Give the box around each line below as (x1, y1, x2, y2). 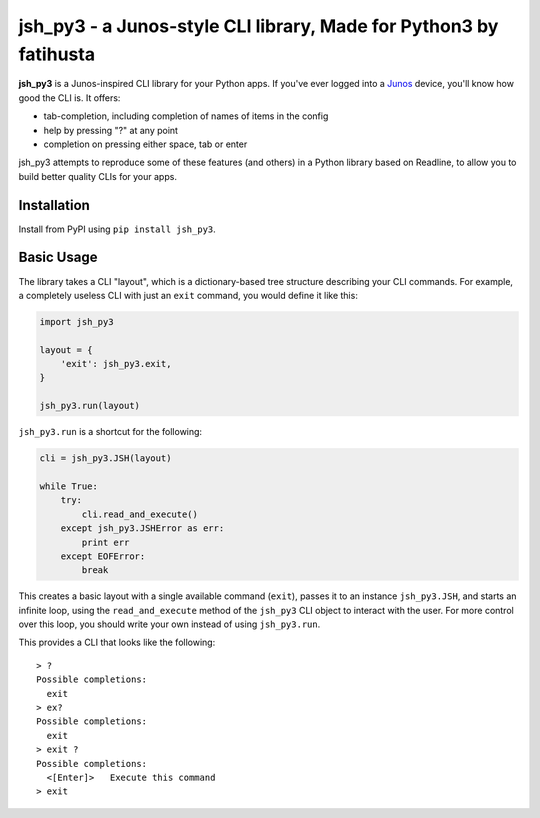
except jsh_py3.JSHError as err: (60, 523, 225, 534)
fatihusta (18, 43, 95, 65)
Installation (18, 196, 90, 214)
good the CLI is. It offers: (18, 91, 121, 104)
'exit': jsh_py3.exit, (60, 358, 172, 370)
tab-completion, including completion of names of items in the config (43, 110, 329, 122)
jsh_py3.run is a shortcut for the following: (18, 426, 203, 438)
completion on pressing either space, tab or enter (43, 138, 248, 150)
